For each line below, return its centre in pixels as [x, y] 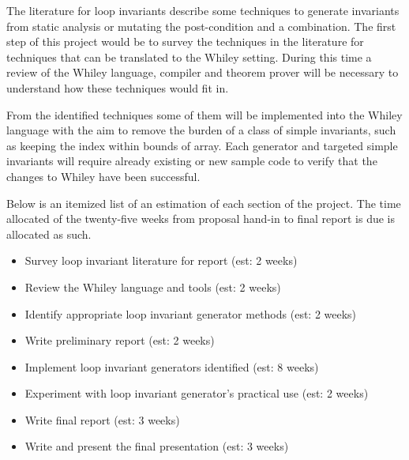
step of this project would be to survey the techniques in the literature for [185, 41]
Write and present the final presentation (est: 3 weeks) [157, 446]
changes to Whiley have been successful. [103, 176]
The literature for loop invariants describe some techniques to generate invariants [203, 10]
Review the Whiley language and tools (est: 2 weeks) [153, 287]
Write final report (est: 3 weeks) [102, 419]
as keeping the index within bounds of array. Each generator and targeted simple [202, 145]
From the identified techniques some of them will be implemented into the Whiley [204, 114]
